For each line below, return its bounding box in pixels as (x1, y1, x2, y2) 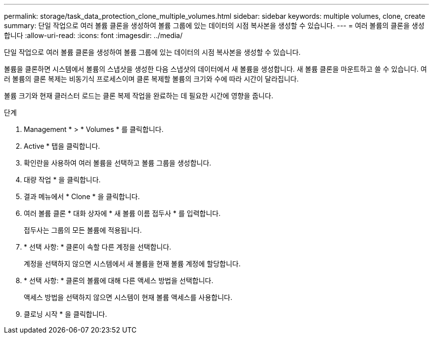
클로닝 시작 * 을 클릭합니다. (24, 310, 107, 318)
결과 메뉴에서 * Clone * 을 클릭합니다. (24, 192, 140, 201)
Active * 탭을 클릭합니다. (24, 142, 100, 150)
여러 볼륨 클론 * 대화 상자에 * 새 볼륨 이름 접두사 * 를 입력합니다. (24, 209, 221, 217)
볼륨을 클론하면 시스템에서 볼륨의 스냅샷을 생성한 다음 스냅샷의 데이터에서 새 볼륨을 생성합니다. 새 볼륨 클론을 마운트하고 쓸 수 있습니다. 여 (4, 65, 427, 73)
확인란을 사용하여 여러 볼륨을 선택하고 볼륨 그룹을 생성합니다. (24, 159, 212, 167)
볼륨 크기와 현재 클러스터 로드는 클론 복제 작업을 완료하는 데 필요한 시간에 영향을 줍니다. (4, 91, 273, 100)
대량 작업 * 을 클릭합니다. (24, 175, 101, 184)
